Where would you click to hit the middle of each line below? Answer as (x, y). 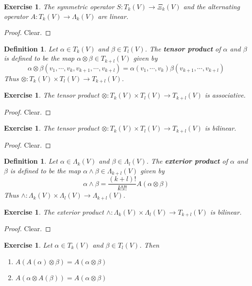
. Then (149, 244)
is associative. (225, 95)
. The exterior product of (187, 161)
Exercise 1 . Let (28, 244)
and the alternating (212, 6)
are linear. (113, 16)
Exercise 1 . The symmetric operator (59, 6)
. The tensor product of (183, 48)
